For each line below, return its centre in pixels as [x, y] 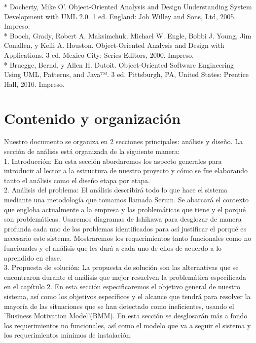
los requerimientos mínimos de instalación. [68, 335]
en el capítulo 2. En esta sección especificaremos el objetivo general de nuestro [122, 286]
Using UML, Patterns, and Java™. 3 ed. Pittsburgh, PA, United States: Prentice [127, 74]
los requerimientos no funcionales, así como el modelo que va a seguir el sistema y [128, 325]
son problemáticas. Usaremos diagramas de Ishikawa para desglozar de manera [123, 219]
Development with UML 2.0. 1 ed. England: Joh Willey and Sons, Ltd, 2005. [120, 16]
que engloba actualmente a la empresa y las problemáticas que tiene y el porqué [125, 209]
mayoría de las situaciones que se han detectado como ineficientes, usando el [119, 306]
